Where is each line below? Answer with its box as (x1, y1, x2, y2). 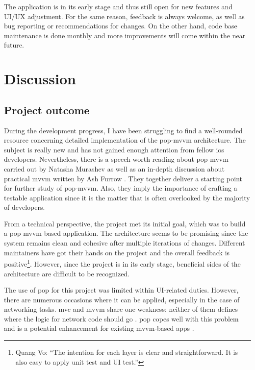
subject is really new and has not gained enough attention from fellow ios (4, 144, 224, 154)
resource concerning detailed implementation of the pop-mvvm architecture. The (4, 135, 246, 145)
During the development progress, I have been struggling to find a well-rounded (4, 125, 243, 135)
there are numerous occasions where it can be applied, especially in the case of (4, 294, 240, 304)
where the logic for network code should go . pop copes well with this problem (4, 313, 239, 323)
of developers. (4, 202, 45, 212)
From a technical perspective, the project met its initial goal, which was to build (4, 218, 246, 228)
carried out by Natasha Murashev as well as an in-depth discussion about (4, 163, 225, 173)
